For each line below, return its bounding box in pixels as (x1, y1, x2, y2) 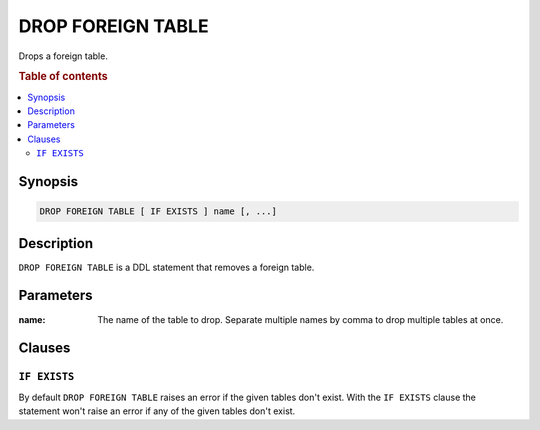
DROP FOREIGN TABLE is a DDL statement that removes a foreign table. (18, 261, 315, 273)
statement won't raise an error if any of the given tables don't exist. (18, 405, 296, 417)
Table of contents (18, 70, 109, 84)
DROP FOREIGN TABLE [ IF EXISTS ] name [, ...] (39, 206, 277, 217)
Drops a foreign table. (18, 50, 109, 62)
